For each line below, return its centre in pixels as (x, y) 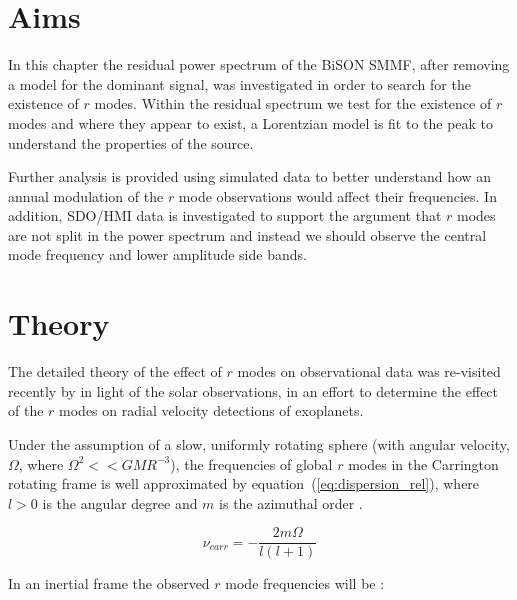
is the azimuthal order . (291, 502)
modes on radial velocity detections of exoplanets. (211, 410)
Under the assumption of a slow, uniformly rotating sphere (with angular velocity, (259, 443)
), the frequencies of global (251, 463)
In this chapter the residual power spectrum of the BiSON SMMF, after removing (259, 64)
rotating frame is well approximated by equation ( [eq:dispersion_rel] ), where (244, 483)
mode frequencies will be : (305, 583)
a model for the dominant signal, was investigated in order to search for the (239, 83)
